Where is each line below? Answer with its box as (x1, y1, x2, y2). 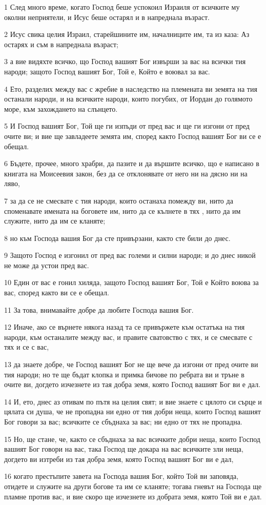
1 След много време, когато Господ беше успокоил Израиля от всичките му (4, 2, 240, 12)
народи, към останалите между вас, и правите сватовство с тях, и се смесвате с (4, 331, 253, 342)
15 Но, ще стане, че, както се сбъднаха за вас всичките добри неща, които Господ (4, 433, 260, 444)
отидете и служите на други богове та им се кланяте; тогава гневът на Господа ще (4, 480, 262, 491)
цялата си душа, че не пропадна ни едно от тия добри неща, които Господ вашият (4, 406, 261, 417)
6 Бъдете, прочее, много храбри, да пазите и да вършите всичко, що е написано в (4, 158, 259, 169)
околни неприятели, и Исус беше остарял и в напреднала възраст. (4, 11, 210, 22)
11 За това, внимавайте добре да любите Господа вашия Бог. (4, 304, 194, 315)
